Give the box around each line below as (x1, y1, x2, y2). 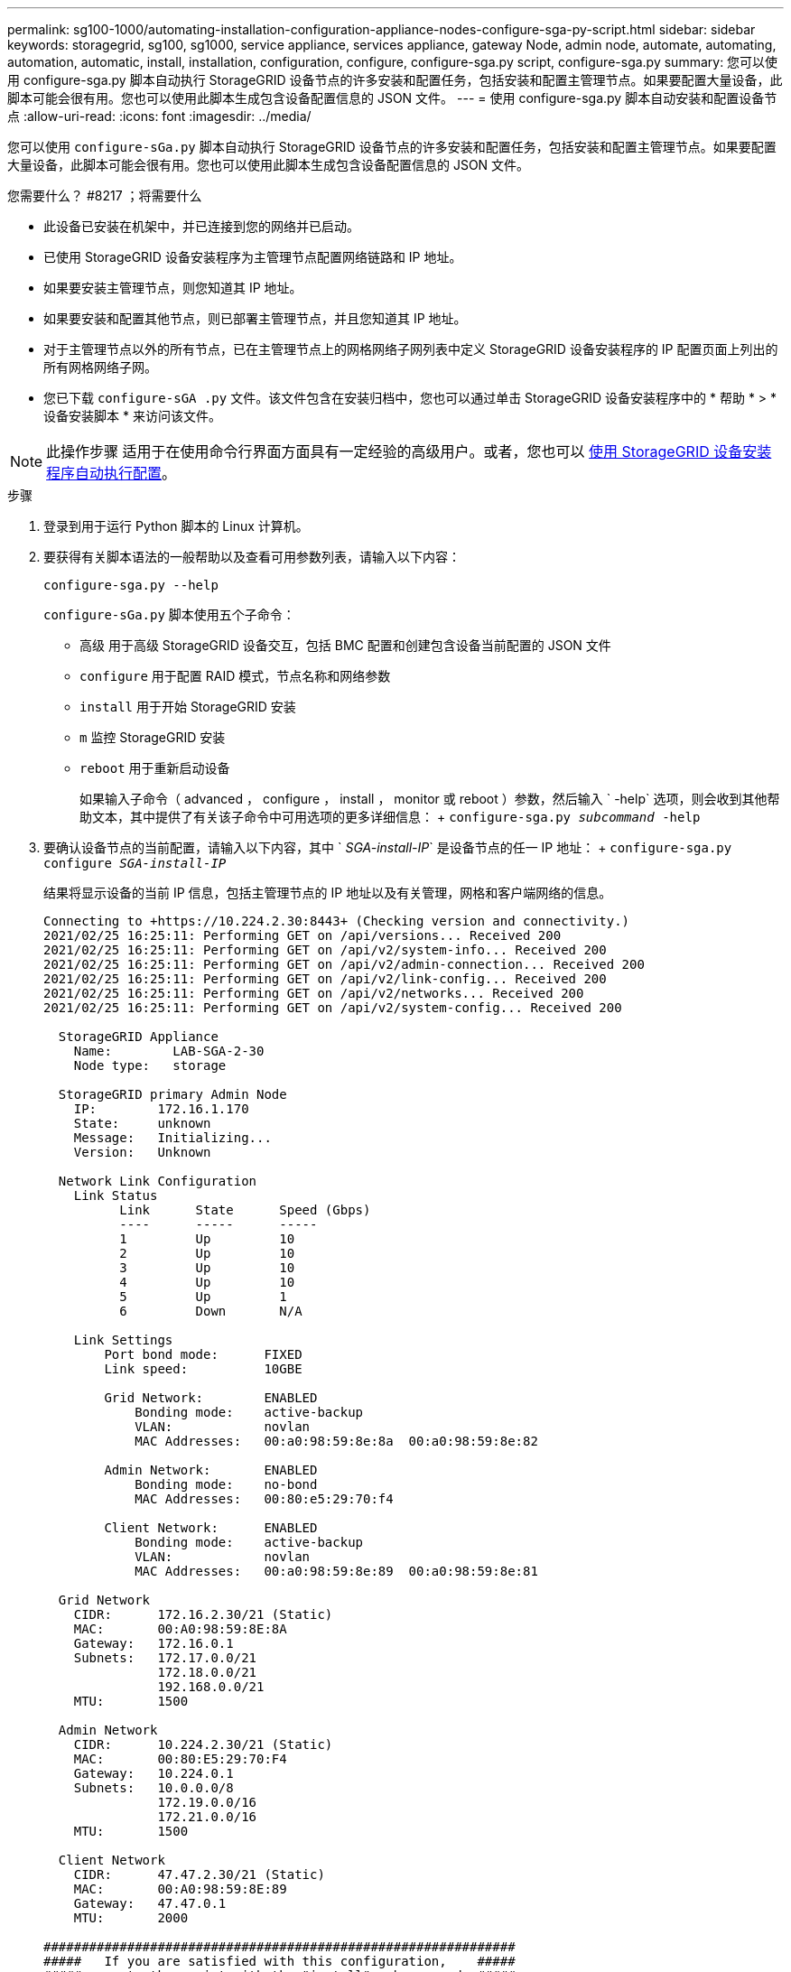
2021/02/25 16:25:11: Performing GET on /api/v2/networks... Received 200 (43, 986, 584, 1000)
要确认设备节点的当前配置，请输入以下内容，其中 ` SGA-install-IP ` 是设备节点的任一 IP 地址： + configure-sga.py (43, 840, 732, 855)
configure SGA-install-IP (43, 856, 227, 870)
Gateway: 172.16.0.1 (73, 1636, 234, 1651)
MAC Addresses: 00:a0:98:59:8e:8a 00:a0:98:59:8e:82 (135, 1434, 538, 1448)
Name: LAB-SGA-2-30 (73, 1044, 265, 1058)
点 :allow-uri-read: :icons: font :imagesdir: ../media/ (7, 108, 312, 124)
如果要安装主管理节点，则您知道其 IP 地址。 (43, 280, 302, 295)
